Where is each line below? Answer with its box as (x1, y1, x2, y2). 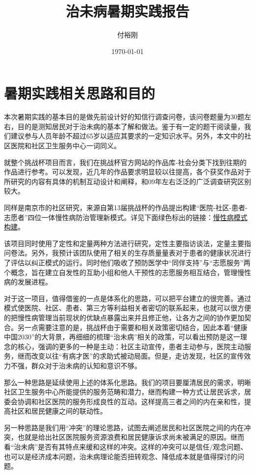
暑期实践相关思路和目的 (4, 83, 155, 103)
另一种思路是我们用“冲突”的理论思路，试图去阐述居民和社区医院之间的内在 (4, 422, 244, 432)
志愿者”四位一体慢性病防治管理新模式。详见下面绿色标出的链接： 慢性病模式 (4, 212, 248, 222)
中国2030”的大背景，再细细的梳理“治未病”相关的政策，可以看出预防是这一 (4, 332, 240, 342)
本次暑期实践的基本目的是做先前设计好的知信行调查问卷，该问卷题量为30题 (4, 112, 244, 122)
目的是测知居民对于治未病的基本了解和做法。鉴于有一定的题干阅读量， (17, 121, 244, 131)
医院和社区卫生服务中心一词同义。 (10, 140, 121, 151)
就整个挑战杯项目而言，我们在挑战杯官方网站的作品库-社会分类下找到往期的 (4, 157, 247, 167)
